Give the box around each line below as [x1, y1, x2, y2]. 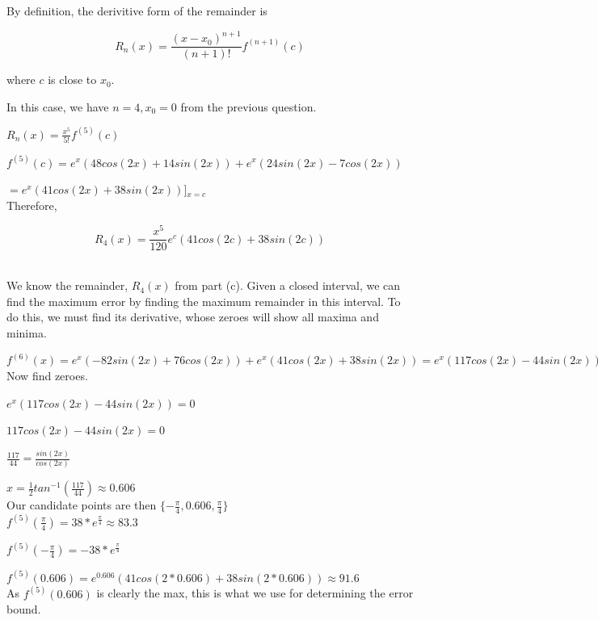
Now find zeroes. [6, 367, 88, 384]
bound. [6, 601, 41, 618]
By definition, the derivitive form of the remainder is [6, 2, 267, 19]
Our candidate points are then [6, 496, 157, 513]
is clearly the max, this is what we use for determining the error [96, 584, 414, 601]
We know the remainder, [6, 277, 128, 294]
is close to [48, 71, 97, 88]
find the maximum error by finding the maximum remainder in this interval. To [6, 292, 401, 309]
